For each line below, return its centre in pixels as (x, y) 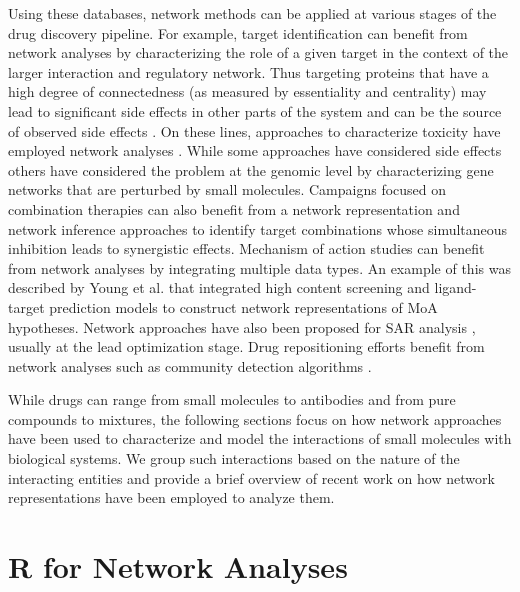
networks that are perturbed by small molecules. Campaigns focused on (227, 189)
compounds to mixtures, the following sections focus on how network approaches (255, 418)
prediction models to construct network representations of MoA (243, 306)
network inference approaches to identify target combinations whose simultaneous (258, 228)
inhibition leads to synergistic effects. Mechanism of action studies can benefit (246, 248)
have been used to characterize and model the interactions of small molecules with (260, 438)
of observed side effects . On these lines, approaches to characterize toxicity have (254, 130)
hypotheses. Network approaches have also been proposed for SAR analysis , (242, 326)
